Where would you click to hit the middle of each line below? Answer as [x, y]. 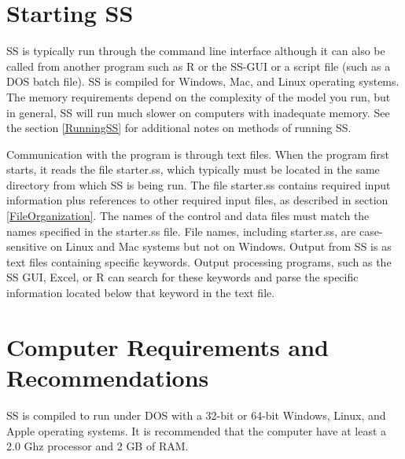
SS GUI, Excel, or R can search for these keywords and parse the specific [182, 277]
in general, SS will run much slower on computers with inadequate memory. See [198, 112]
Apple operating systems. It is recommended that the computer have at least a [197, 430]
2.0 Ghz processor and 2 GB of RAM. [98, 446]
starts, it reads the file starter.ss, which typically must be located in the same [193, 169]
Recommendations [108, 377]
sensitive [27, 246]
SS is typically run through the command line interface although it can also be [196, 51]
